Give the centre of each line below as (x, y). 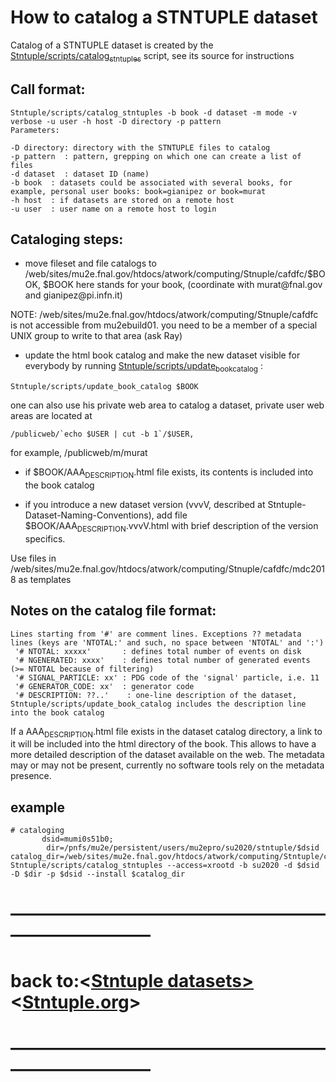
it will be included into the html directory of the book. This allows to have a (163, 744)
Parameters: (35, 130)
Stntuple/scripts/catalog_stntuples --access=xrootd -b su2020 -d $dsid (165, 866)
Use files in (33, 558)
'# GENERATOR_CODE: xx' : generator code (104, 686)
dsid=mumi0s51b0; (77, 839)
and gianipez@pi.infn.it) (73, 295)
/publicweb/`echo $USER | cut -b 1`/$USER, (102, 434)
